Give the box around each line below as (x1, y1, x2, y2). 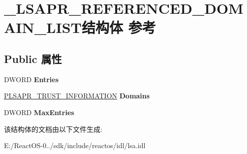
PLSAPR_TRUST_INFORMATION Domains (4, 91, 150, 101)
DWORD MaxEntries (4, 107, 74, 117)
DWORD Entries (4, 74, 59, 84)
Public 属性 (4, 51, 62, 66)
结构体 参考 (81, 17, 156, 37)
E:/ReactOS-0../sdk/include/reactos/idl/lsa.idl (4, 140, 146, 151)
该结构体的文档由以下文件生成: (4, 123, 102, 134)
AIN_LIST (4, 17, 82, 37)
